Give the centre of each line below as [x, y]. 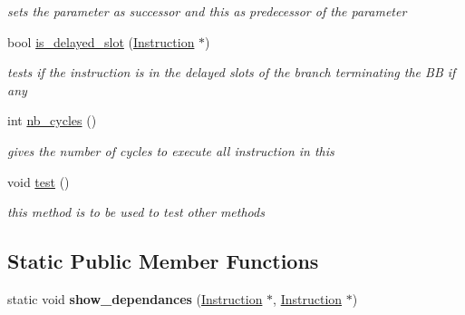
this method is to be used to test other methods [136, 212]
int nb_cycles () [52, 120]
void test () [39, 181]
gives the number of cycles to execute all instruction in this [171, 150]
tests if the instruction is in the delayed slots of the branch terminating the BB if [232, 72]
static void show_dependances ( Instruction [135, 298]
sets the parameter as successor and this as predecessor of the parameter [207, 11]
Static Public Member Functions [163, 261]
